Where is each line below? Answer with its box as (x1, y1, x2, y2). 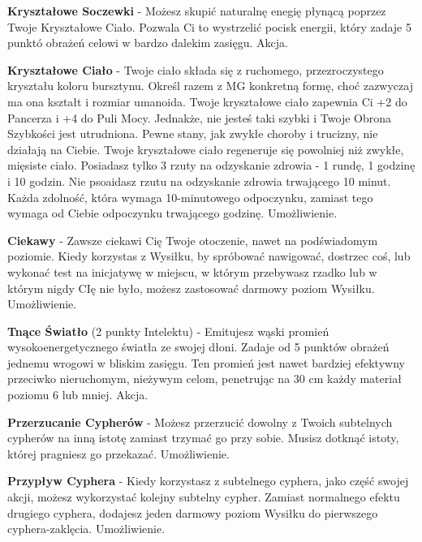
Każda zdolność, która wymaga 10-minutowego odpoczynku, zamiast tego (7, 188, 373, 205)
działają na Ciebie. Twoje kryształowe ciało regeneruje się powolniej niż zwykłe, (7, 140, 404, 157)
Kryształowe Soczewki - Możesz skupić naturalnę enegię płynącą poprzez (7, 2, 386, 19)
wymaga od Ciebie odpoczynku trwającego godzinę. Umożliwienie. (7, 204, 338, 222)
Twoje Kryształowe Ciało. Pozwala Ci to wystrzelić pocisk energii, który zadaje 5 (7, 18, 411, 35)
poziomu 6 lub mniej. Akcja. (7, 386, 149, 403)
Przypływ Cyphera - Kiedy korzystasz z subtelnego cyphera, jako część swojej (7, 472, 409, 489)
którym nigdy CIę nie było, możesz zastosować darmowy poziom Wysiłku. (7, 279, 375, 296)
